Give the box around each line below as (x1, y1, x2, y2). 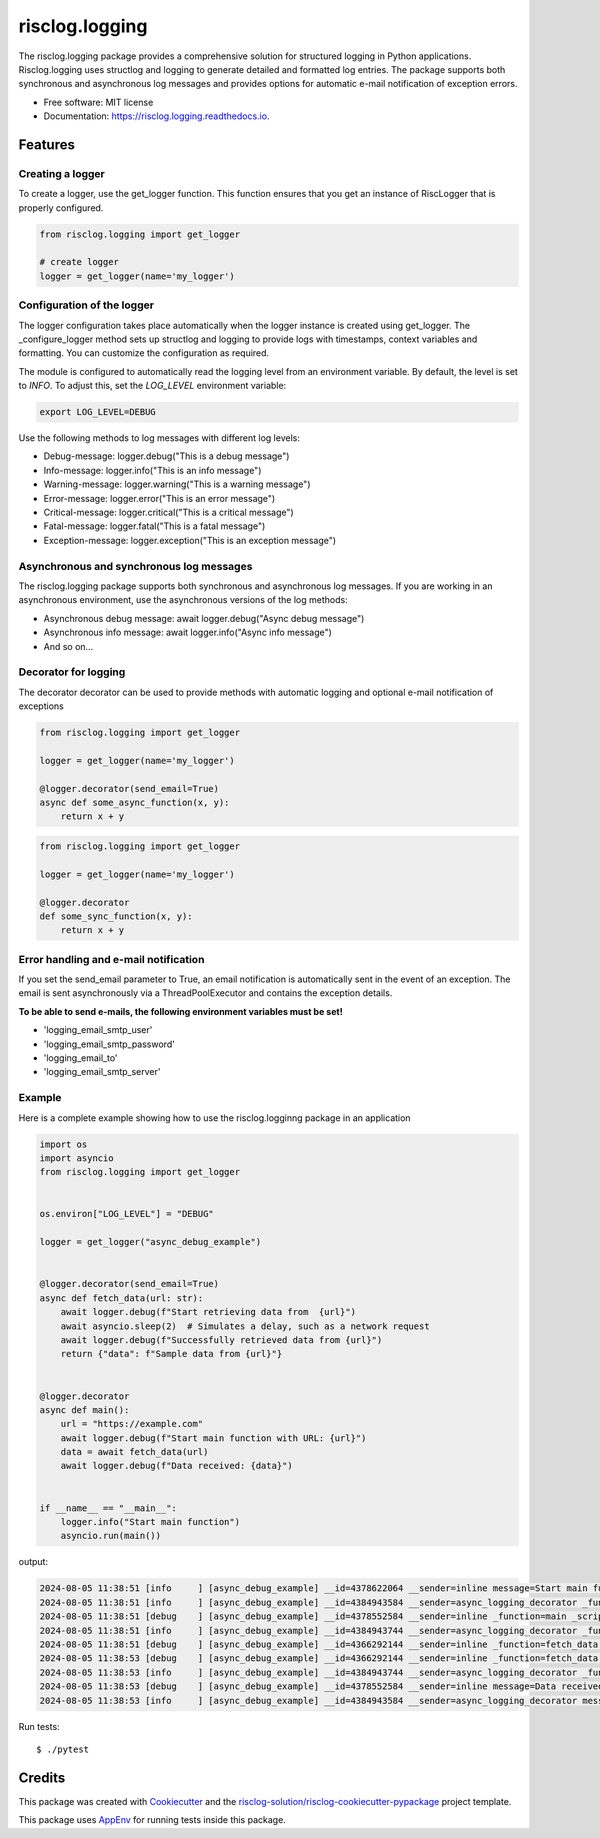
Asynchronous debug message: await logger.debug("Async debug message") (43, 612, 365, 624)
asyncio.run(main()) (60, 1530, 162, 1542)
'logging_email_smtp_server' (43, 1066, 161, 1078)
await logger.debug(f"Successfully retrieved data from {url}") (60, 1334, 383, 1345)
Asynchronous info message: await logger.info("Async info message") (43, 626, 332, 639)
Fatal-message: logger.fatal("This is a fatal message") (43, 520, 266, 532)
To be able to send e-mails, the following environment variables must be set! (18, 1005, 344, 1017)
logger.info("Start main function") (60, 1516, 240, 1528)
